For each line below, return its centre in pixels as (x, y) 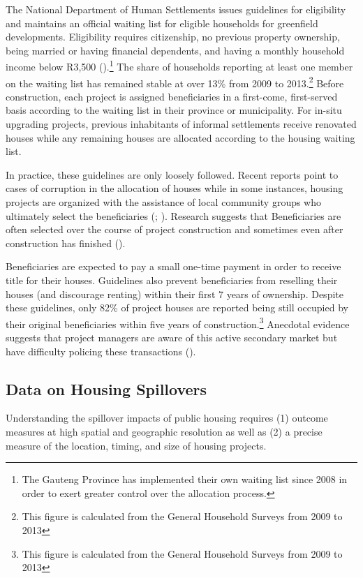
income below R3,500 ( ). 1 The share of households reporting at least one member (179, 66)
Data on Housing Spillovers (106, 388)
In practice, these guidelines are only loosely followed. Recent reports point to (172, 174)
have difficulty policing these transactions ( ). (101, 351)
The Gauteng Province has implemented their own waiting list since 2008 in (185, 479)
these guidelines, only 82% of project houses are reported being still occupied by (177, 307)
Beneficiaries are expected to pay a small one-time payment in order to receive (173, 266)
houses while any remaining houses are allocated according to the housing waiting (180, 137)
